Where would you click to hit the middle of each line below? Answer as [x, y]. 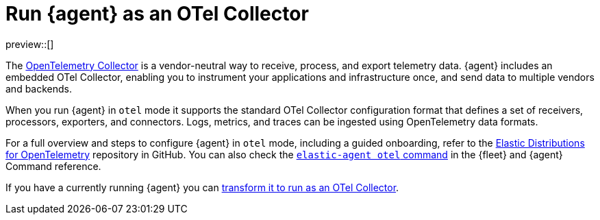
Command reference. [53, 166]
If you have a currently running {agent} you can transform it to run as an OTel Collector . [202, 187]
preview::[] [30, 44]
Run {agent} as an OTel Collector [157, 14]
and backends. [39, 88]
